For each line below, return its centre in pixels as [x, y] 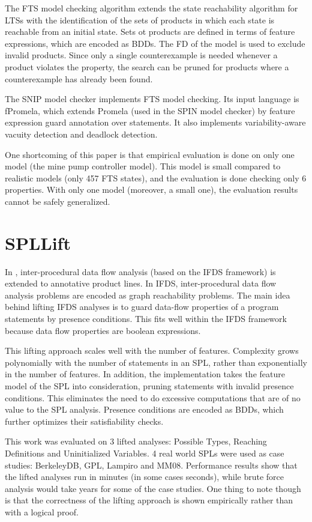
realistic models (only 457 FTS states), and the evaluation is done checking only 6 [156, 178]
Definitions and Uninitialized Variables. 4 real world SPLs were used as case [145, 453]
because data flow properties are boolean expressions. [103, 330]
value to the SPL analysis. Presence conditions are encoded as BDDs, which [144, 409]
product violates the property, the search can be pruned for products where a [147, 66]
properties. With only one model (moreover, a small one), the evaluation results [151, 190]
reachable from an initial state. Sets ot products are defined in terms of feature [150, 32]
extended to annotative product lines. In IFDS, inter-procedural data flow [141, 283]
